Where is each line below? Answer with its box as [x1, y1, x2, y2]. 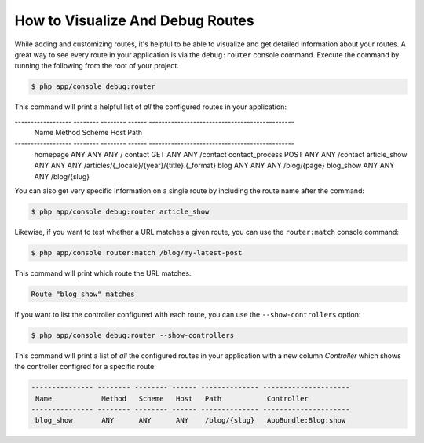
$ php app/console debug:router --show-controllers [31, 331, 235, 339]
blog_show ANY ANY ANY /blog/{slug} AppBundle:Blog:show [35, 416, 346, 425]
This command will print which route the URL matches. [14, 268, 192, 278]
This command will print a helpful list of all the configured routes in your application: [14, 102, 287, 112]
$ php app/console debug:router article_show [31, 207, 210, 216]
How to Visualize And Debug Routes [14, 12, 254, 29]
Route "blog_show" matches [31, 289, 135, 298]
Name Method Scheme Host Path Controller [35, 394, 309, 403]
